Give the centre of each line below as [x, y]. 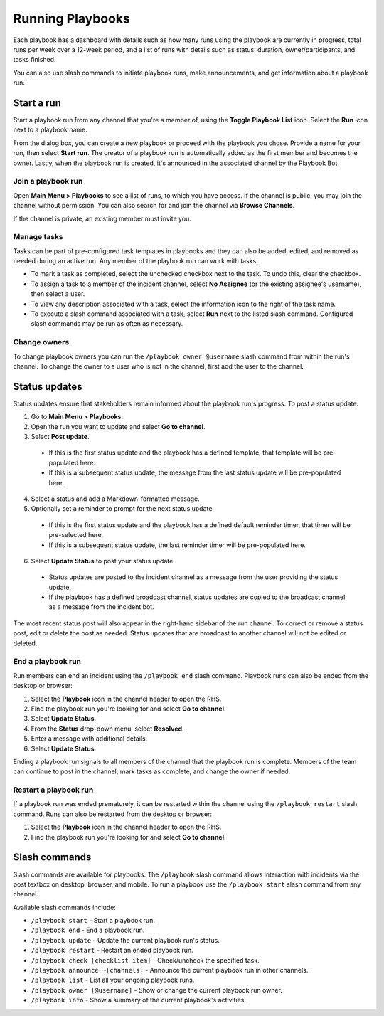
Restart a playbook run [53, 790]
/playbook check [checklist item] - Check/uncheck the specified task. [145, 960]
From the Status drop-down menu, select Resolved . [107, 729]
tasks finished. [34, 60]
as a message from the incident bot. [101, 607]
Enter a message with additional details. [89, 739]
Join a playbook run [48, 181]
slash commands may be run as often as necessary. [107, 324]
